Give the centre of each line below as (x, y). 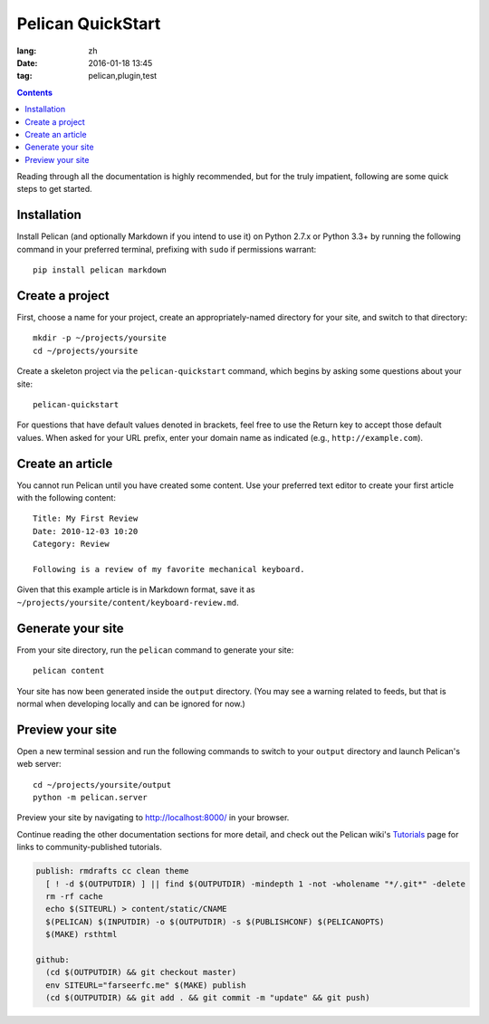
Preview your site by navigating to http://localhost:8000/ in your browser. (153, 818)
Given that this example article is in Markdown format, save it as (136, 589)
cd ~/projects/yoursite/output (102, 785)
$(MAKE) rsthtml (81, 934)
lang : (27, 51)
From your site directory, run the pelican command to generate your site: (155, 650)
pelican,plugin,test (123, 76)
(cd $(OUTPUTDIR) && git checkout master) (141, 972)
